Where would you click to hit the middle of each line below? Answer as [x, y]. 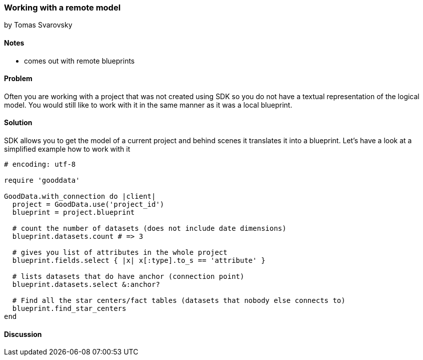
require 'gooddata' [42, 181]
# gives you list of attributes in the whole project [120, 253]
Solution [18, 123]
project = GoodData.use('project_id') [88, 205]
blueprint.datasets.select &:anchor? [86, 285]
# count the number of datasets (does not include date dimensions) [149, 229]
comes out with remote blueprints [79, 61]
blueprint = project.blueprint [73, 213]
